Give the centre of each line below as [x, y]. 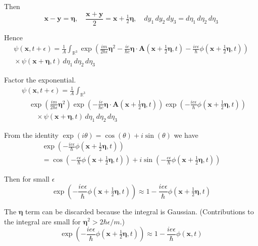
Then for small [27, 179]
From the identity [31, 135]
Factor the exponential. [40, 79]
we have [186, 135]
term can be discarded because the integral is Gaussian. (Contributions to [140, 211]
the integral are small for [42, 221]
